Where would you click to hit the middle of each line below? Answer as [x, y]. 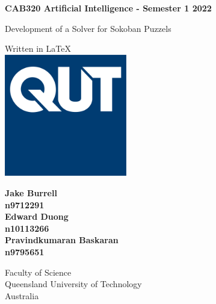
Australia [22, 295]
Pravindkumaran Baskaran [62, 240]
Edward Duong [37, 216]
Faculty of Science [38, 272]
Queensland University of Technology [73, 284]
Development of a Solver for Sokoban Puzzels [88, 28]
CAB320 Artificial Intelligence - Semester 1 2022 [108, 8]
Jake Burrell [31, 192]
